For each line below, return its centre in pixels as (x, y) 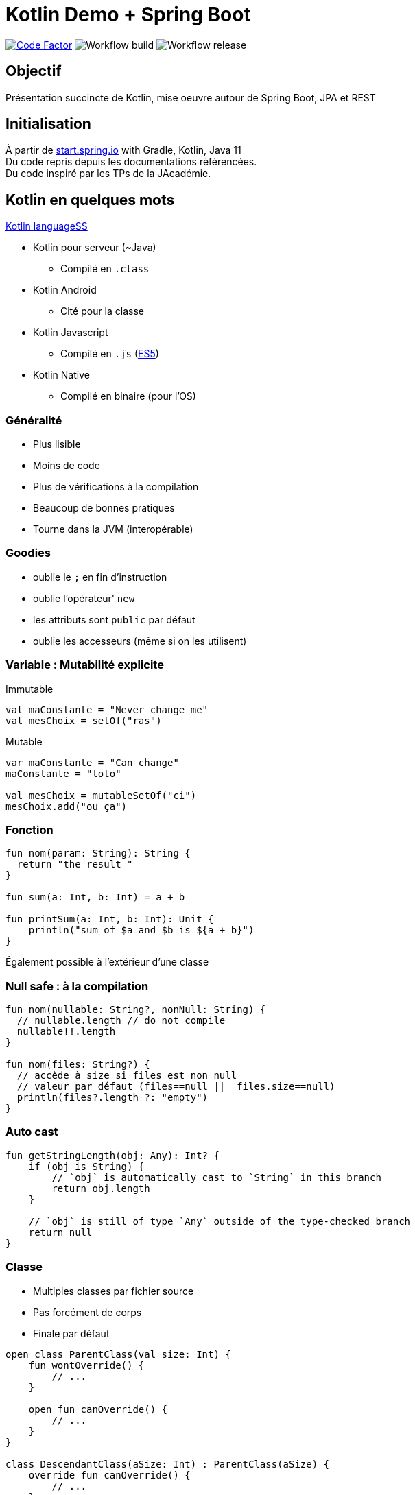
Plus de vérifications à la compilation (116, 487)
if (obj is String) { (86, 1166)
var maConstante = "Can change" (92, 762)
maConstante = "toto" (63, 773)
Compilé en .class (105, 269)
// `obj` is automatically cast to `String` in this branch (216, 1177)
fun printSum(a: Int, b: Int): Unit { (110, 919)
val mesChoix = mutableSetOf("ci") (101, 795)
